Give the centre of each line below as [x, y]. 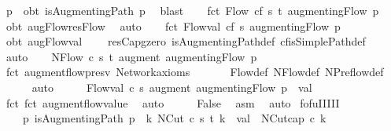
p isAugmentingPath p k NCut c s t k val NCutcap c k [174, 118]
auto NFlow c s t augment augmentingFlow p [131, 56]
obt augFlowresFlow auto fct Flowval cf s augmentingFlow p [173, 25]
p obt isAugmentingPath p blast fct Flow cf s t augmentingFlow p [192, 10]
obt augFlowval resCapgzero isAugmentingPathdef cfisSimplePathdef [186, 41]
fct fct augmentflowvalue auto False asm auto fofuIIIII [173, 102]
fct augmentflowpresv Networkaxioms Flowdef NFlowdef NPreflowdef [195, 72]
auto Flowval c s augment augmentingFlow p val [172, 87]
